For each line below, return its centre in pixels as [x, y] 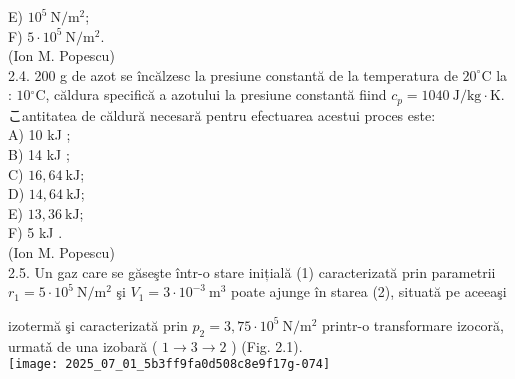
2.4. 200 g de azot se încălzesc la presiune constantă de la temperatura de [233, 74]
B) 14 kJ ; [39, 154]
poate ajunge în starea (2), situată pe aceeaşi [369, 291]
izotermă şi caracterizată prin [98, 324]
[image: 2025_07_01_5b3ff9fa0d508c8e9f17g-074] [169, 364]
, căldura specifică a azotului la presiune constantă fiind [216, 94]
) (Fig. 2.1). [267, 345]
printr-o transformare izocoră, [413, 324]
